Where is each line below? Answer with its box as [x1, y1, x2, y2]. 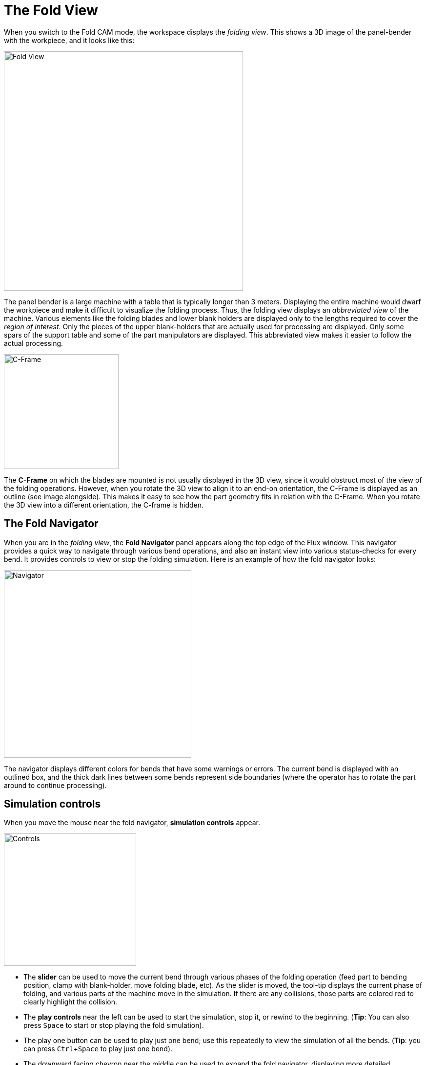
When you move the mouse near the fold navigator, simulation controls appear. [4, 818, 261, 827]
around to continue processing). [4, 781, 107, 789]
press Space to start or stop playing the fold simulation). [23, 1021, 204, 1030]
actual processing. [4, 339, 63, 347]
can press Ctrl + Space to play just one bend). [23, 1044, 173, 1053]
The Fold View [4, 2, 98, 19]
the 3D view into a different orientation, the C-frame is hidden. [4, 500, 204, 509]
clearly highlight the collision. [23, 998, 118, 1006]
